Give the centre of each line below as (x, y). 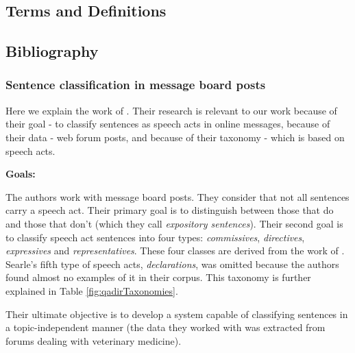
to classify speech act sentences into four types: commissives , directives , (155, 237)
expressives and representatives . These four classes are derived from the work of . (175, 251)
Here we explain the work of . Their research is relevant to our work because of (171, 110)
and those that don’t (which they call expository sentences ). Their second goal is (174, 223)
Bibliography (52, 51)
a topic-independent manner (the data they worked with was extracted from (166, 327)
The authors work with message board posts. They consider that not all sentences (177, 196)
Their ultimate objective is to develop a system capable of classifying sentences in (177, 314)
